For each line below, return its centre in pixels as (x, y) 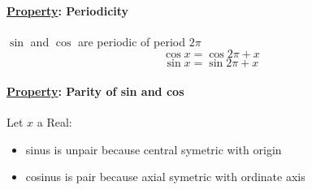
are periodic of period (132, 41)
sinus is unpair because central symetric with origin (154, 149)
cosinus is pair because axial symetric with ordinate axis (165, 177)
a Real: (54, 122)
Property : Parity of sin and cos (95, 91)
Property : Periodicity (68, 10)
